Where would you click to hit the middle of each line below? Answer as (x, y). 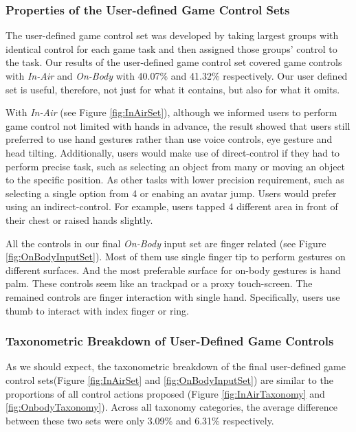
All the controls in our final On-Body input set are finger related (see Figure (166, 243)
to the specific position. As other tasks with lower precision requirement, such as (175, 180)
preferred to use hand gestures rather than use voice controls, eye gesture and (169, 139)
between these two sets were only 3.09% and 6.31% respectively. (140, 420)
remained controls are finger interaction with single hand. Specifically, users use (173, 296)
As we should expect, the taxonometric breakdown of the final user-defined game (176, 366)
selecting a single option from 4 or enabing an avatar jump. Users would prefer (171, 193)
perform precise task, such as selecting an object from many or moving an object (176, 166)
